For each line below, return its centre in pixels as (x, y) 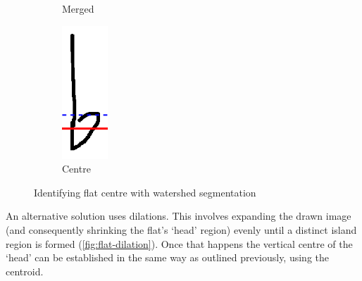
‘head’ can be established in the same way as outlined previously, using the (168, 257)
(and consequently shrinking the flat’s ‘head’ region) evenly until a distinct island (181, 229)
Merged (78, 8)
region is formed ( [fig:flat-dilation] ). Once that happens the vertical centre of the (179, 243)
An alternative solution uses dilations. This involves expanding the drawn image (179, 216)
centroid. (25, 271)
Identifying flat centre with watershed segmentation (145, 192)
